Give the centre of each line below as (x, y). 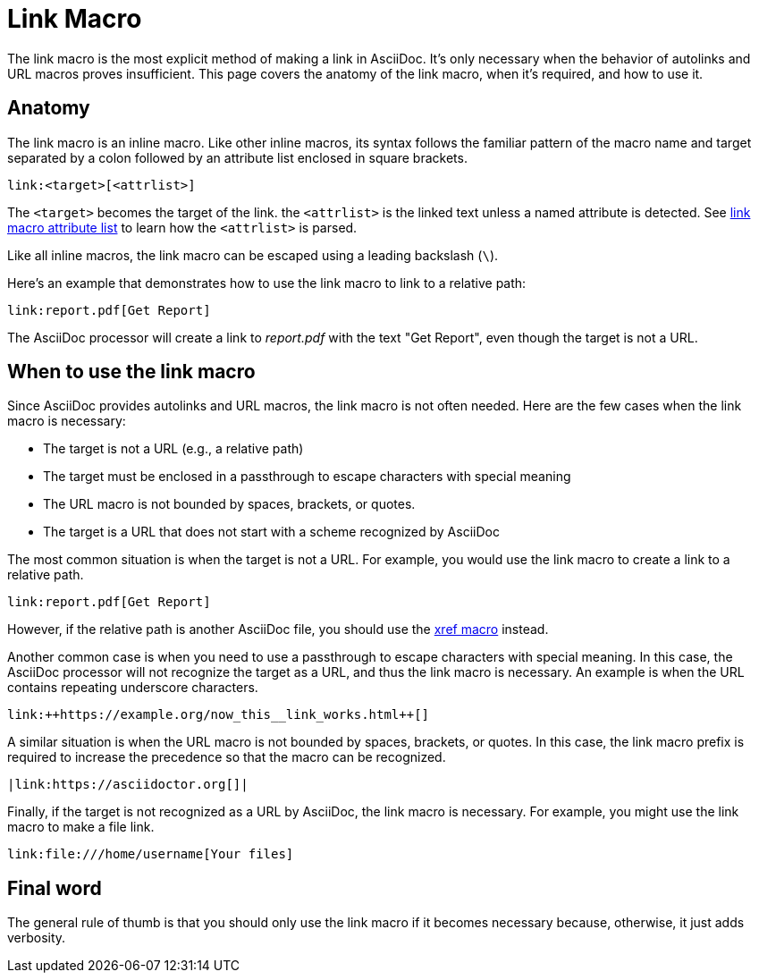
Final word (55, 888)
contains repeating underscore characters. (133, 688)
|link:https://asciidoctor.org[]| (128, 785)
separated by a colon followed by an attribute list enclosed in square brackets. (237, 157)
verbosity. (37, 938)
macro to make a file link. (81, 827)
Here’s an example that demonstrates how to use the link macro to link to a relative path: (267, 283)
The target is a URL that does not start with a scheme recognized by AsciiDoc (271, 532)
